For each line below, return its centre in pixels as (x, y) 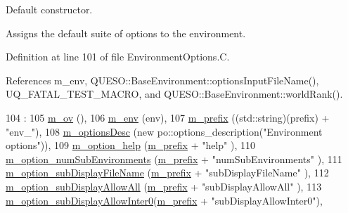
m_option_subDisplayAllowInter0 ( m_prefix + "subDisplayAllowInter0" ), (164, 200)
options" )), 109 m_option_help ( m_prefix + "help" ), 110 (131, 145)
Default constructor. (49, 9)
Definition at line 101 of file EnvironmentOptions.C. (118, 57)
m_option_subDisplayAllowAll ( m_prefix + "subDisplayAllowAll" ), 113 (164, 186)
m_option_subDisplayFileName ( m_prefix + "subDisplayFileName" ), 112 (167, 173)
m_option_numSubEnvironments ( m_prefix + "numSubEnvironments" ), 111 (174, 159)
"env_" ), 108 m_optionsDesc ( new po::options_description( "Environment (164, 131)
